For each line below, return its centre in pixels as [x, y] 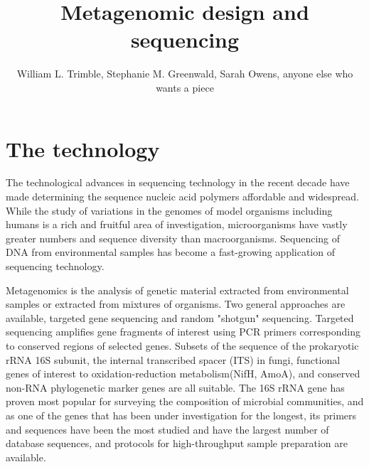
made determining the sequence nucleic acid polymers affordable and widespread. [182, 197]
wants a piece [185, 87]
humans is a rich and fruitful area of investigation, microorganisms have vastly [177, 224]
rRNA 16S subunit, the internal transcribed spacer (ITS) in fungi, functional [173, 359]
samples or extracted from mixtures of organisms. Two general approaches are [176, 304]
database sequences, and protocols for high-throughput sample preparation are [177, 443]
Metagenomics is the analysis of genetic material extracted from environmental [177, 290]
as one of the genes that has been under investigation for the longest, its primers [181, 415]
